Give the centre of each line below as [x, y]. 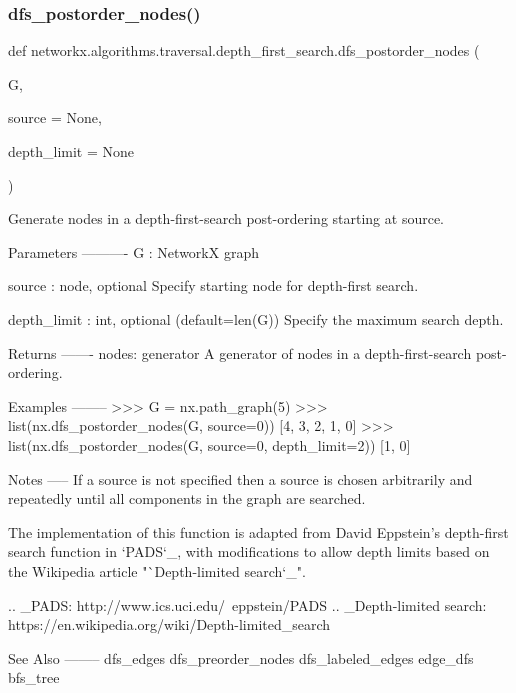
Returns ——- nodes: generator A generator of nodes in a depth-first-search [240, 352]
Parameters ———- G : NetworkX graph [133, 251]
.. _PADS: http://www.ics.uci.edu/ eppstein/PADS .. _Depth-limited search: [247, 604]
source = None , [55, 117]
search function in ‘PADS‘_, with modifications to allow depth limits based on [249, 551]
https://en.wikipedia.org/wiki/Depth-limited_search [169, 624]
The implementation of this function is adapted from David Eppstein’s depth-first [258, 531]
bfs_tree [34, 677]
